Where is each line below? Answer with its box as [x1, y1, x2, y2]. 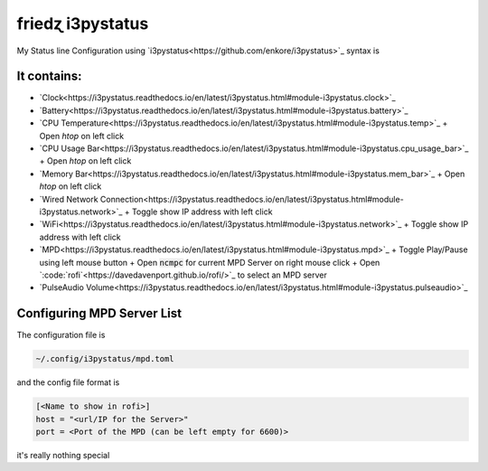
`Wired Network [39, 193, 99, 204]
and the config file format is [16, 377, 120, 388]
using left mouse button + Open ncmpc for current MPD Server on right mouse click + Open [39, 257, 380, 268]
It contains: [16, 69, 82, 84]
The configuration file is [16, 330, 106, 341]
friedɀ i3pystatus [16, 14, 149, 33]
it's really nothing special [16, 449, 110, 460]
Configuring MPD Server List [16, 306, 183, 321]
